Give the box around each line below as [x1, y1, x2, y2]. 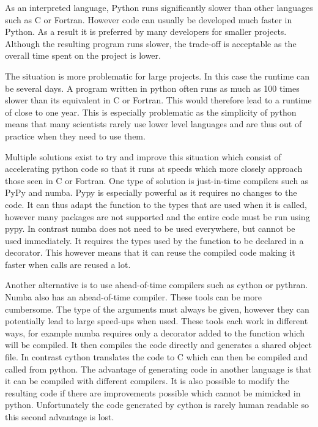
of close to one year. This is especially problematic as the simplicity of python [5, 105, 297, 118]
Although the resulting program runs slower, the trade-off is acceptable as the [5, 37, 297, 50]
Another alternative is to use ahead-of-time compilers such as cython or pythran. [5, 278, 308, 291]
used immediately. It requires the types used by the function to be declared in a [5, 234, 304, 247]
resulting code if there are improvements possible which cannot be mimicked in [5, 386, 301, 399]
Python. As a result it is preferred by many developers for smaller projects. [5, 25, 287, 38]
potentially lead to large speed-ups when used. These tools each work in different [5, 314, 308, 327]
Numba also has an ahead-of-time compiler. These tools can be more [5, 291, 262, 303]
